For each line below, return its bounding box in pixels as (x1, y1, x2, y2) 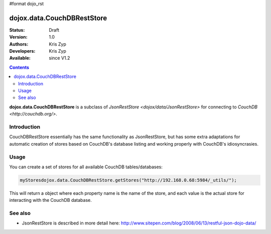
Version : (9, 34, 28, 40)
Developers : (9, 48, 36, 54)
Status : (9, 27, 25, 33)
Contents (9, 64, 30, 70)
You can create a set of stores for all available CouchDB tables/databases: (9, 164, 163, 170)
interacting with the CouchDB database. (9, 197, 92, 203)
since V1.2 (49, 55, 70, 61)
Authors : (9, 41, 29, 47)
